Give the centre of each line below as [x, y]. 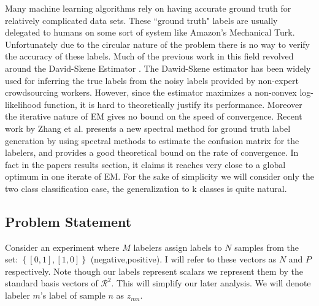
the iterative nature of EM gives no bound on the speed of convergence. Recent [154, 116]
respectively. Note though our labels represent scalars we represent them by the [154, 271]
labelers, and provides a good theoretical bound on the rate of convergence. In [152, 152]
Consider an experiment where [62, 247]
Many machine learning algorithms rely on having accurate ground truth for [148, 8]
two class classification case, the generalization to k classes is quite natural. [146, 188]
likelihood [23, 104]
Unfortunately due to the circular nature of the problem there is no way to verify [157, 44]
